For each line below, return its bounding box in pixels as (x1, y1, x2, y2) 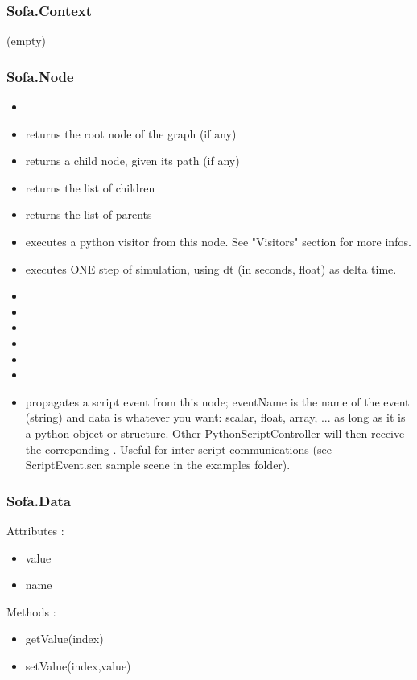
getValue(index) (25, 630, 104, 647)
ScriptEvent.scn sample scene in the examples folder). (25, 456, 291, 473)
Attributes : (6, 521, 64, 538)
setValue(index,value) (25, 657, 131, 674)
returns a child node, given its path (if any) (25, 152, 240, 169)
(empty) (6, 32, 46, 49)
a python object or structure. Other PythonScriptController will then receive (25, 424, 405, 441)
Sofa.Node (6, 66, 74, 86)
